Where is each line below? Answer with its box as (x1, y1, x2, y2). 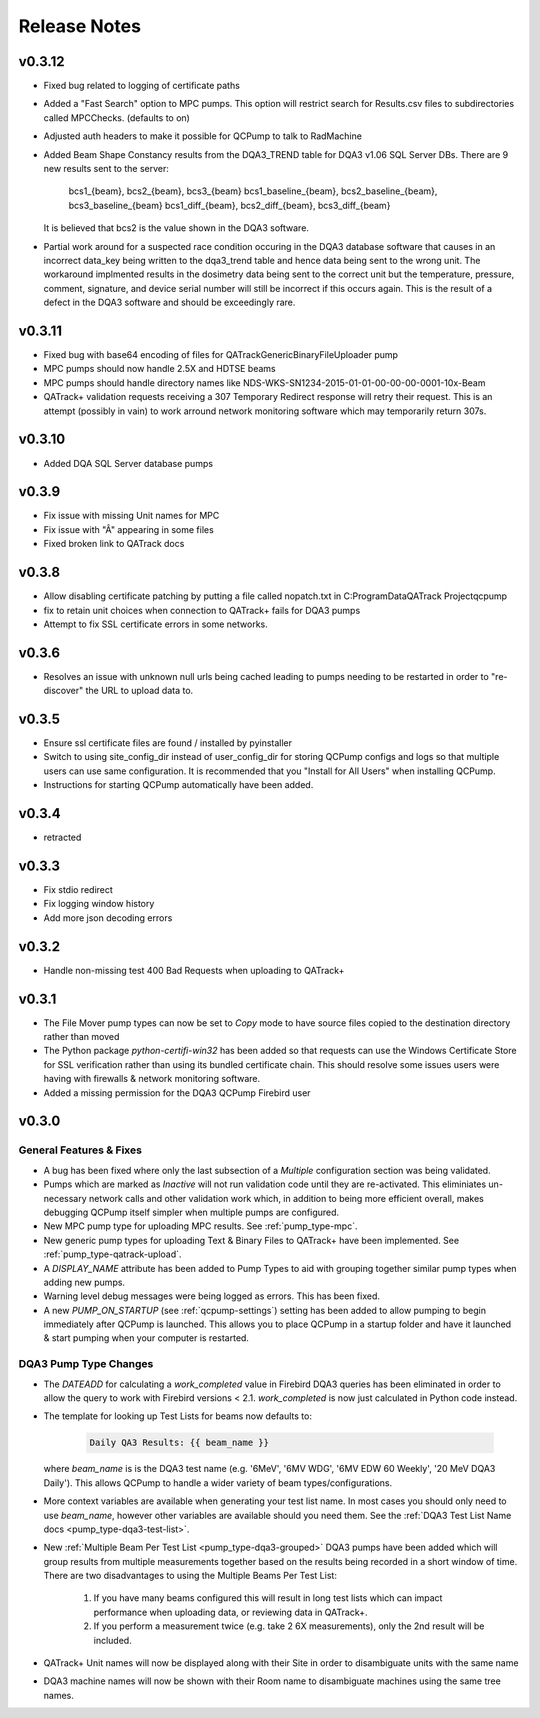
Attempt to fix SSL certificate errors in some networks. (43, 618, 269, 630)
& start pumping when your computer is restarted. (43, 1332, 250, 1344)
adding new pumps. (43, 1276, 125, 1288)
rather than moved (43, 1031, 120, 1043)
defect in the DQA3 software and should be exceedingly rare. (43, 296, 296, 309)
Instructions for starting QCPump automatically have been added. (43, 779, 314, 791)
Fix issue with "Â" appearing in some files (43, 523, 214, 535)
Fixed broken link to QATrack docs (43, 538, 185, 550)
